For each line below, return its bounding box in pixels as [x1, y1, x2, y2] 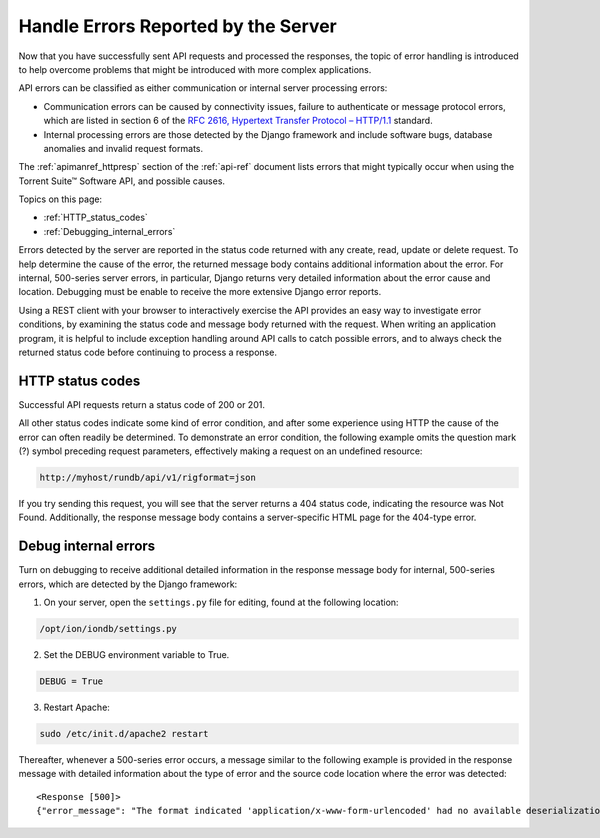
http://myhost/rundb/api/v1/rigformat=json [39, 472, 257, 484]
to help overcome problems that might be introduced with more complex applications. [18, 63, 372, 75]
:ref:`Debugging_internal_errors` [43, 225, 176, 237]
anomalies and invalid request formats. [43, 142, 204, 154]
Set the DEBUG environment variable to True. [43, 649, 230, 661]
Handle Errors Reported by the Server [18, 15, 337, 37]
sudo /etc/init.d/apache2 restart [39, 728, 209, 740]
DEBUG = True [39, 676, 104, 687]
